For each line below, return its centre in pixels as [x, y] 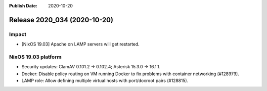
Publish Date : [23, 6]
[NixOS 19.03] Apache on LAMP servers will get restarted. [80, 44]
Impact [18, 34]
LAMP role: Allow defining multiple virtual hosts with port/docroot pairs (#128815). [105, 81]
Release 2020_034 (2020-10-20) [61, 20]
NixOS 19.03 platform [35, 57]
